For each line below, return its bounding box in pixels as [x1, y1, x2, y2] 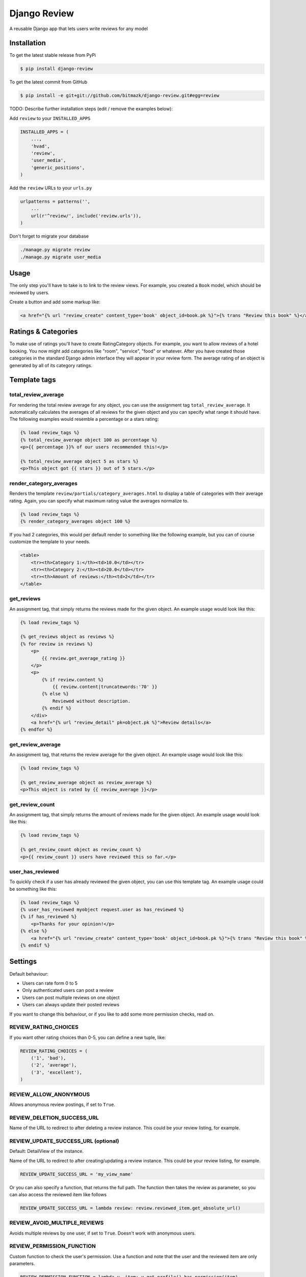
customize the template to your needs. [9, 539, 90, 545]
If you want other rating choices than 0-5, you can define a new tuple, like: [9, 1034, 166, 1040]
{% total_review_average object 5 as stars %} [20, 459, 139, 464]
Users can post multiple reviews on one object [22, 994, 120, 1001]
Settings [9, 957, 37, 966]
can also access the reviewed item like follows [9, 1191, 107, 1197]
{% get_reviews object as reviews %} [20, 634, 115, 640]
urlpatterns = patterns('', [20, 199, 90, 204]
